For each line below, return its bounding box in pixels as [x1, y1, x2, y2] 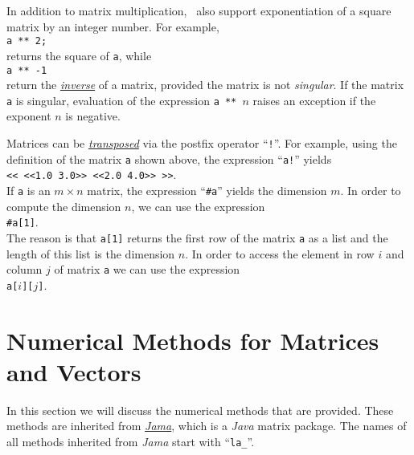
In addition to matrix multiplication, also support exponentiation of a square [6, 2, 391, 18]
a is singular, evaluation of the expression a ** [6, 91, 237, 108]
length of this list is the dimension [6, 245, 175, 262]
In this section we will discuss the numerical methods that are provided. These [6, 401, 394, 418]
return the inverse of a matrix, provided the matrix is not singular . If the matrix [6, 76, 404, 93]
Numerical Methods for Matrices [6, 323, 379, 356]
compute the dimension [6, 197, 121, 214]
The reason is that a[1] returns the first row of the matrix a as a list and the [6, 229, 388, 246]
